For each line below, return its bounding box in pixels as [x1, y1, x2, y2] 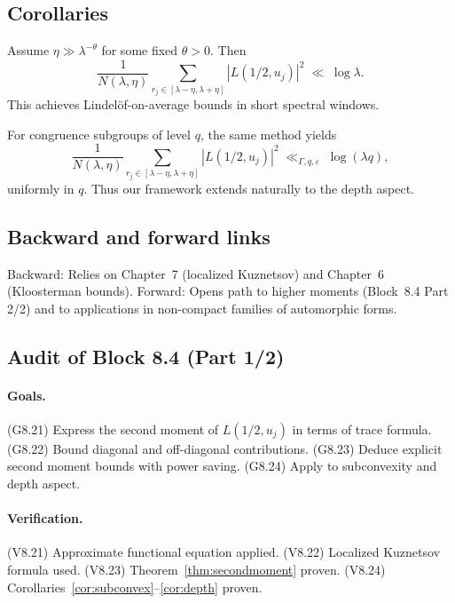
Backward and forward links [7, 222, 271, 250]
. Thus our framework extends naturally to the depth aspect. [83, 179, 415, 197]
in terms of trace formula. [292, 419, 432, 438]
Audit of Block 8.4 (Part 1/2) [7, 342, 285, 369]
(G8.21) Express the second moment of [7, 419, 219, 438]
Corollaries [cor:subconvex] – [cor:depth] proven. [7, 577, 263, 596]
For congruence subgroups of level [7, 124, 191, 143]
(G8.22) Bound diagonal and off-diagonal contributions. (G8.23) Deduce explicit [7, 439, 443, 457]
